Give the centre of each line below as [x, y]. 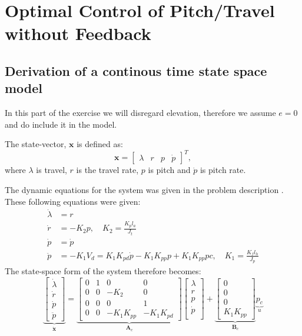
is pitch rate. [223, 170]
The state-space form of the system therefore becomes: [103, 270]
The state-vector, [36, 144]
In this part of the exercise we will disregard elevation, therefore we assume [140, 113]
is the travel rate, [107, 170]
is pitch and [169, 170]
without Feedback [78, 33]
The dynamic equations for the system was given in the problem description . [144, 190]
